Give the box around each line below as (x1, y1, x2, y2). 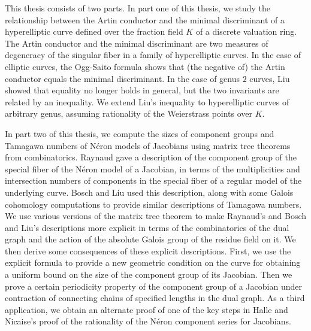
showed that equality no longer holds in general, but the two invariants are (5, 84, 279, 96)
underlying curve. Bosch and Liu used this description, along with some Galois (5, 186, 294, 198)
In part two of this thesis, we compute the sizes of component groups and (5, 127, 274, 139)
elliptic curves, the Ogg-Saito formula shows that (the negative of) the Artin (5, 60, 285, 72)
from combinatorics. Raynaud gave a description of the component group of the (5, 151, 297, 163)
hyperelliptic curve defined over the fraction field (5, 25, 183, 38)
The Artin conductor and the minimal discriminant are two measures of (5, 37, 268, 49)
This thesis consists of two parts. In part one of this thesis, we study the (5, 2, 271, 14)
